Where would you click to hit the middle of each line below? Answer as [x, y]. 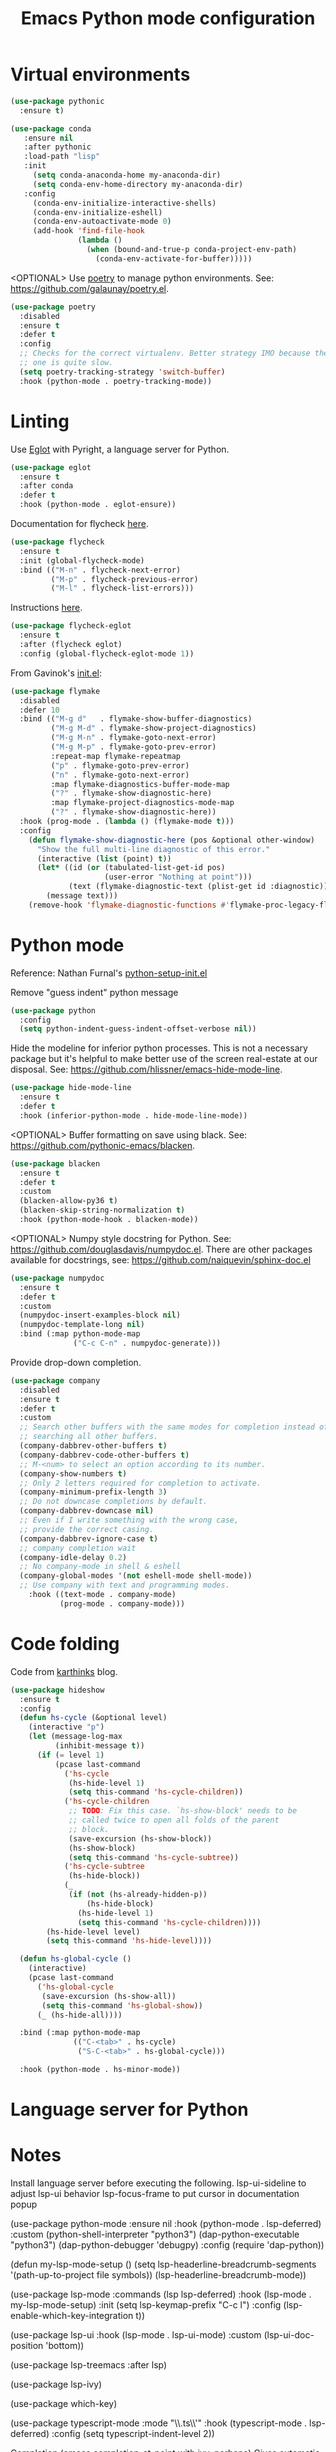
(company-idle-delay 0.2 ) [73, 1557]
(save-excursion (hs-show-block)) [140, 1838]
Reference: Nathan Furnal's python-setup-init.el [109, 973]
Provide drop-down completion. [76, 1362]
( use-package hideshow [57, 1690]
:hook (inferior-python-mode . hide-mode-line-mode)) [133, 1115]
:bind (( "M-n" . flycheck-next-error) [100, 570]
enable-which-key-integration [72, 2315]
